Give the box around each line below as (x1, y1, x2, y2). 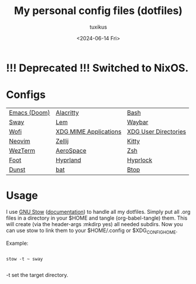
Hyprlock (126, 156, 153, 164)
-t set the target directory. (6, 271, 68, 278)
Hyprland (55, 156, 81, 164)
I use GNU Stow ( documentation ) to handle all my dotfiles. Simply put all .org (6, 208, 191, 215)
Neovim (9, 137, 30, 145)
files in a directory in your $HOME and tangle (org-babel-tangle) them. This (6, 214, 188, 221)
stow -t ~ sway (6, 256, 43, 262)
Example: (6, 240, 29, 247)
